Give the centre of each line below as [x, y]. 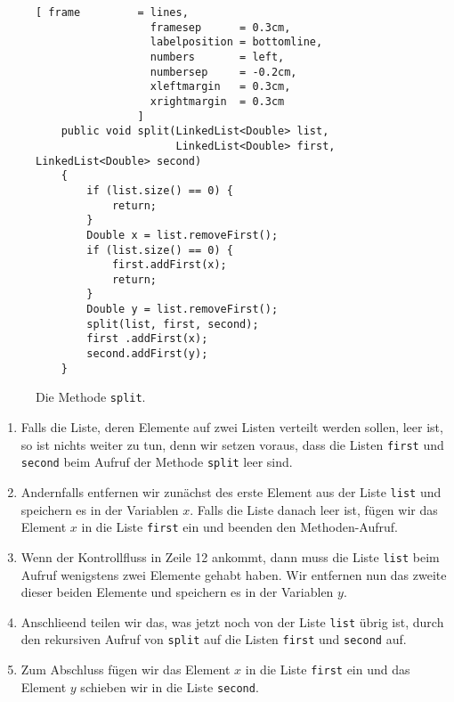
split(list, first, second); [173, 324]
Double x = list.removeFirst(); [182, 235]
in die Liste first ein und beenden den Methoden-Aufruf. [239, 527]
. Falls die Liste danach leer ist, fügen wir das [314, 509]
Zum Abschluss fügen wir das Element [126, 669]
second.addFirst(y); [147, 354]
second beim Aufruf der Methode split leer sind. [157, 462]
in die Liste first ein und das [328, 669]
